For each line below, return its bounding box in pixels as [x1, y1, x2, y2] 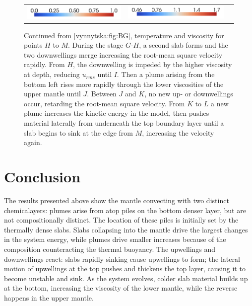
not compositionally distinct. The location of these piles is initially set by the [4, 215, 239, 225]
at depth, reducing [24, 69, 80, 79]
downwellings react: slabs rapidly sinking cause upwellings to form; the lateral [4, 253, 240, 264]
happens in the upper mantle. [4, 292, 94, 303]
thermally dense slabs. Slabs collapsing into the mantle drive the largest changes [4, 224, 248, 234]
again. [24, 137, 42, 148]
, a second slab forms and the [139, 40, 228, 50]
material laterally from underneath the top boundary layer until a [24, 118, 224, 128]
